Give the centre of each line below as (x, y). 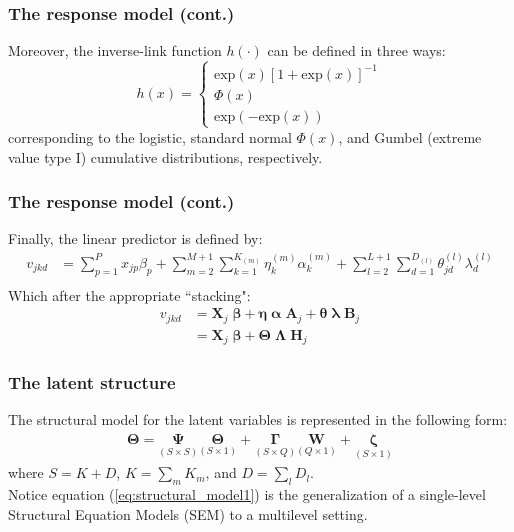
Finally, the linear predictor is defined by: (135, 238)
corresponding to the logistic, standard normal (150, 136)
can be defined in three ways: (356, 50)
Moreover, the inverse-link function (115, 50)
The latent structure (92, 382)
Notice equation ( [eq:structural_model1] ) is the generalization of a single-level (247, 494)
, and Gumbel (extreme (410, 136)
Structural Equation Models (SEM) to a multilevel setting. (188, 513)
